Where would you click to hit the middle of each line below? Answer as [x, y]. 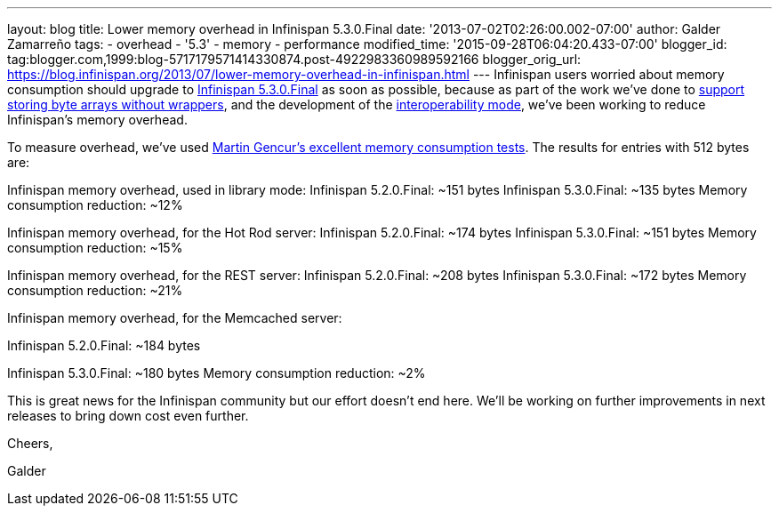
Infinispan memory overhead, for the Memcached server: [175, 318]
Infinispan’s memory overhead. [97, 120]
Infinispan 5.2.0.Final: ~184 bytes [104, 345]
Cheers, [30, 443]
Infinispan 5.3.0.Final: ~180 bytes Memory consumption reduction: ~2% [217, 373]
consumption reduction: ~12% [95, 205]
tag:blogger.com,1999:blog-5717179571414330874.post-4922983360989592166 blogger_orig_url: [294, 59]
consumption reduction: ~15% [95, 248]
